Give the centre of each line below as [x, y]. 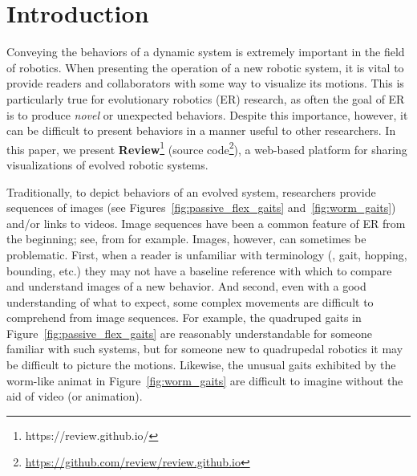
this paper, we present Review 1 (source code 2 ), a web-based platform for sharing [207, 148]
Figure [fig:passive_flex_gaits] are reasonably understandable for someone [189, 333]
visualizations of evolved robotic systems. [107, 164]
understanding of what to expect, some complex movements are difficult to [190, 301]
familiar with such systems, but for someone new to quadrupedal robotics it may [205, 349]
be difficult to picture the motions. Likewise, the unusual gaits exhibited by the [201, 365]
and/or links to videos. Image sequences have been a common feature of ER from [206, 223]
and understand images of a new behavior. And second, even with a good [186, 286]
